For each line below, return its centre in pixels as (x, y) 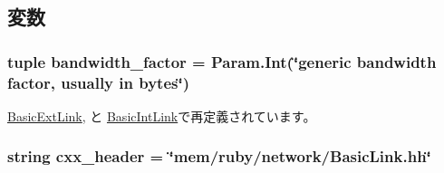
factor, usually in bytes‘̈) (99, 82)
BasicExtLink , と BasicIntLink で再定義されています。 (162, 115)
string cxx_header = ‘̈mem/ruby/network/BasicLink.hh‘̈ (219, 156)
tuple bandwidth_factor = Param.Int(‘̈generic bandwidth (222, 61)
